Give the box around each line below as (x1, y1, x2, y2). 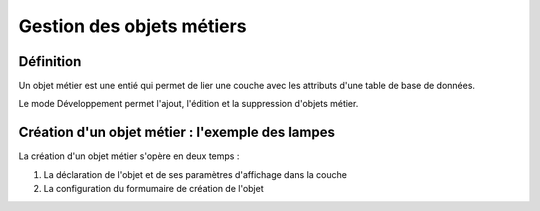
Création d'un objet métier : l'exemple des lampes (18, 124, 335, 141)
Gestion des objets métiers (18, 15, 247, 37)
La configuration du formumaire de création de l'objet (43, 183, 264, 195)
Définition (18, 53, 82, 70)
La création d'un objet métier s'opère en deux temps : (18, 150, 240, 162)
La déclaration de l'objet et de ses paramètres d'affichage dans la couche (43, 168, 347, 180)
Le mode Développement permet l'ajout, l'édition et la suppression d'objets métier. (18, 98, 359, 110)
